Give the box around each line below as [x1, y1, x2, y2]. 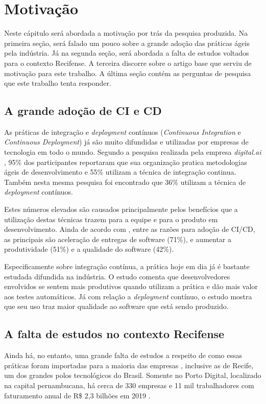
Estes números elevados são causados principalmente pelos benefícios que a [4, 204, 238, 215]
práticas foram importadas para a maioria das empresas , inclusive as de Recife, [4, 360, 254, 370]
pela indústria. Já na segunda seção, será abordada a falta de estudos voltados [4, 47, 249, 58]
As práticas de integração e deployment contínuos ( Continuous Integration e [4, 126, 241, 137]
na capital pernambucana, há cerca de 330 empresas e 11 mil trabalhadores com [4, 379, 254, 390]
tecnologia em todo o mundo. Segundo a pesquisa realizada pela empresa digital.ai [4, 147, 261, 157]
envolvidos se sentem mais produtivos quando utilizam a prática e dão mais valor [4, 281, 258, 292]
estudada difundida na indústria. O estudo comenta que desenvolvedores [4, 271, 230, 281]
